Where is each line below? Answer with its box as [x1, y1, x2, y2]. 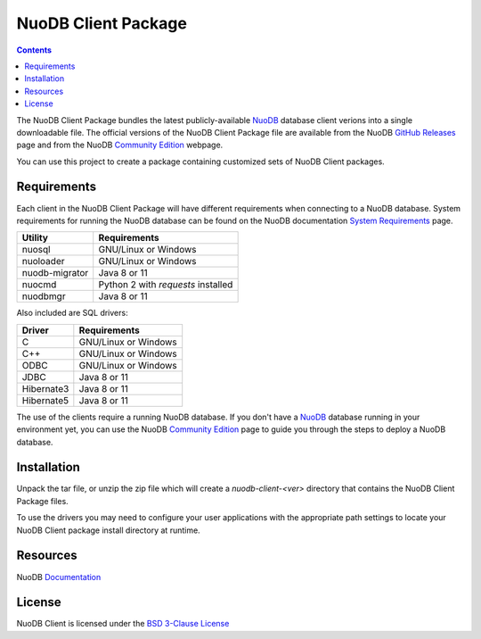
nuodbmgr [21, 290, 66, 303]
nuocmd [21, 278, 57, 291]
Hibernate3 [21, 382, 69, 394]
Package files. [16, 495, 69, 506]
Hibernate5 [21, 394, 69, 406]
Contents [16, 45, 53, 55]
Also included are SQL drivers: [16, 308, 128, 319]
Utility [21, 232, 49, 245]
